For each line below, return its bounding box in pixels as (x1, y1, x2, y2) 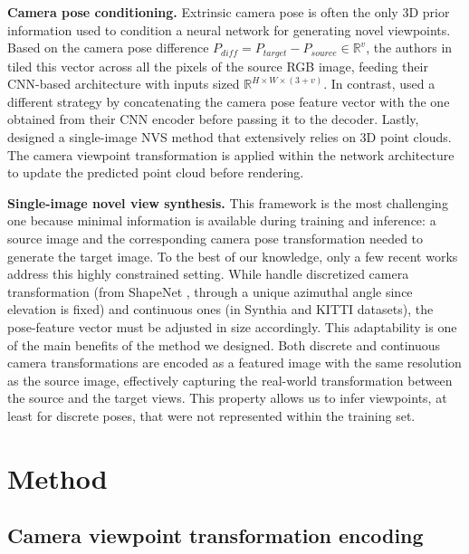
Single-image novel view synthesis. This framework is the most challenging (7, 193, 448, 212)
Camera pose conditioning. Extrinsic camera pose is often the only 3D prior (7, 3, 450, 21)
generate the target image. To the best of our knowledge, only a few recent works (7, 246, 458, 265)
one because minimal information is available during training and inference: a (7, 211, 436, 230)
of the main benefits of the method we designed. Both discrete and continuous (7, 335, 441, 354)
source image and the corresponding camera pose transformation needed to (7, 228, 424, 247)
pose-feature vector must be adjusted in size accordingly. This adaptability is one (7, 317, 457, 336)
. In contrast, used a (323, 74, 435, 93)
